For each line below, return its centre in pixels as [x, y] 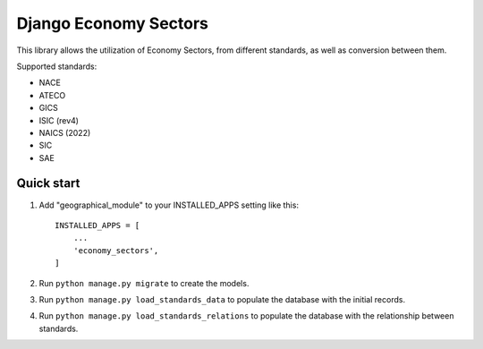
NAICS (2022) [65, 132]
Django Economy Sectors [113, 23]
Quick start [48, 183]
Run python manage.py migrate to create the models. [144, 283]
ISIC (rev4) [59, 120]
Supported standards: [57, 66]
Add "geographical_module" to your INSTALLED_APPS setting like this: [169, 205]
